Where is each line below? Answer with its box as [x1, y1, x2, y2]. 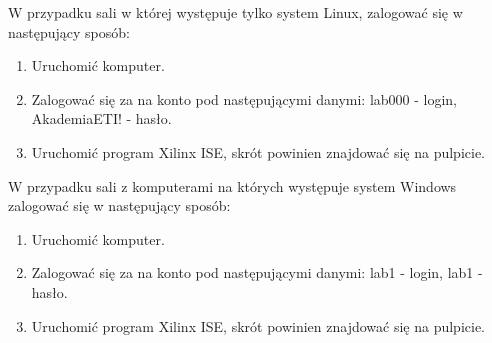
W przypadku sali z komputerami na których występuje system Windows [8, 175, 457, 196]
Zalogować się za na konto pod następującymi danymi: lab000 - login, [31, 88, 458, 109]
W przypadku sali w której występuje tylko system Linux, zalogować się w [8, 2, 463, 22]
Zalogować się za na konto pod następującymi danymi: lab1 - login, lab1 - [31, 262, 483, 283]
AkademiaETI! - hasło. [31, 108, 172, 129]
